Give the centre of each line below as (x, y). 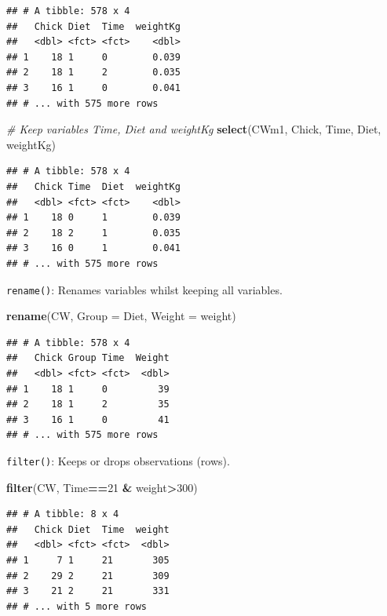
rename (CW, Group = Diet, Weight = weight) (121, 316)
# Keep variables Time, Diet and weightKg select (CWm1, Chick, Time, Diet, (194, 129)
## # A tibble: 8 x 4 (63, 514)
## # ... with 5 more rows (77, 606)
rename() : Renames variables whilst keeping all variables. (144, 289)
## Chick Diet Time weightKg (93, 26)
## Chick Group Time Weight (88, 358)
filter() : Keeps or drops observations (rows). (118, 460)
